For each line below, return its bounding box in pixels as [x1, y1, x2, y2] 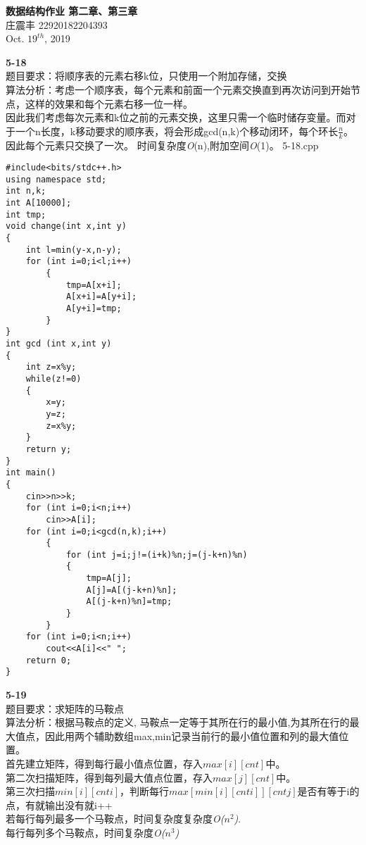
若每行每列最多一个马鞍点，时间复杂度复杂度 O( [6, 811, 225, 826]
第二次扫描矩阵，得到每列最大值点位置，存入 [6, 770, 213, 784]
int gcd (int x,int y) [6, 339, 112, 349]
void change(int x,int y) [6, 221, 127, 232]
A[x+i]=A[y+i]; [65, 292, 137, 302]
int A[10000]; [6, 198, 72, 208]
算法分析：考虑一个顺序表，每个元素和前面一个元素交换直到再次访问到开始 [6, 82, 351, 96]
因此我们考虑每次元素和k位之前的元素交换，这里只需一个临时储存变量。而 [6, 110, 346, 125]
